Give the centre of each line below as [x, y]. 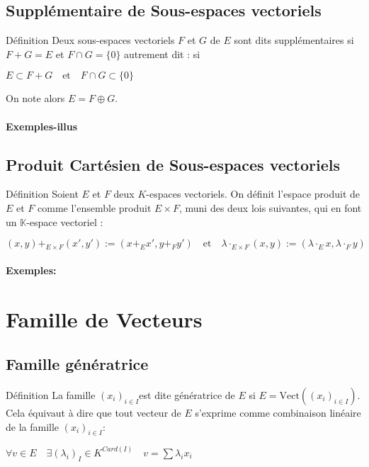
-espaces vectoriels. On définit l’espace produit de [253, 194]
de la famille [33, 426]
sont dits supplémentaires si [294, 40]
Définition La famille [51, 394]
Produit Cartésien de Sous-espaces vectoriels [173, 164]
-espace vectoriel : [65, 221]
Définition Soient [42, 194]
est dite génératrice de [187, 394]
